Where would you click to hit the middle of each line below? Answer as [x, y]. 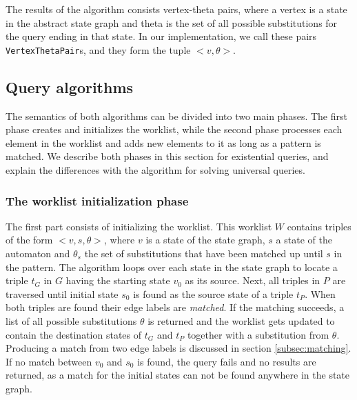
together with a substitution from [258, 334]
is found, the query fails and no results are [227, 361]
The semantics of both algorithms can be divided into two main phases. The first [176, 116]
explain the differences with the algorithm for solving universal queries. [155, 170]
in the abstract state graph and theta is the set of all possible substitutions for [172, 22]
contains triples [319, 226]
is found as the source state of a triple [213, 293]
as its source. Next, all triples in [253, 280]
